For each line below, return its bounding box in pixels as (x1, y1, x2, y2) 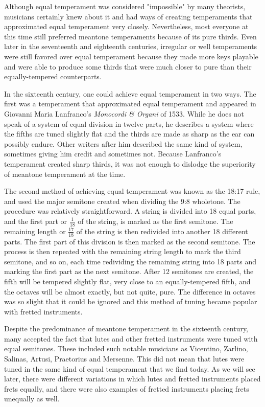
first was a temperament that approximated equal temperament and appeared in (4, 98, 256, 109)
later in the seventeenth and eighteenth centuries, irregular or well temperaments (4, 41, 257, 52)
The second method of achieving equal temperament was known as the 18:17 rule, (4, 186, 260, 196)
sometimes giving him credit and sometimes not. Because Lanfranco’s (4, 148, 222, 159)
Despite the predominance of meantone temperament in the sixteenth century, (4, 323, 249, 334)
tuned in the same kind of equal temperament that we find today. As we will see (4, 363, 255, 374)
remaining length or (4, 225, 66, 236)
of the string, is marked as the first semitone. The (78, 215, 233, 226)
